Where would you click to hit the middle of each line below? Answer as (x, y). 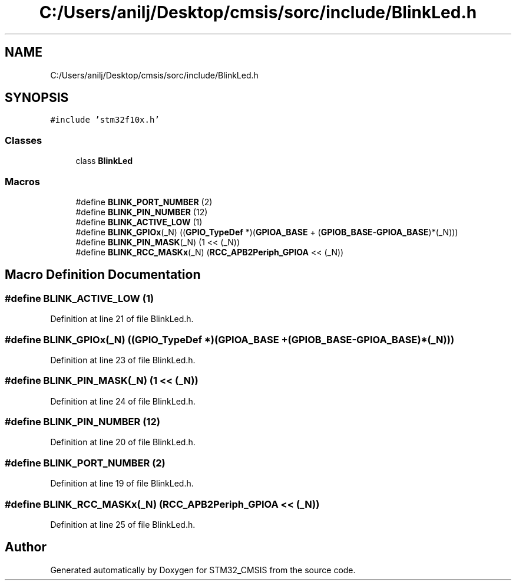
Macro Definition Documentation (103, 275)
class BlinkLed (104, 161)
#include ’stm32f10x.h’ (105, 120)
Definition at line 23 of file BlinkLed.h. (123, 360)
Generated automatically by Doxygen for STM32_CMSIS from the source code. (203, 570)
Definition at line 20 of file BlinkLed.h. (123, 442)
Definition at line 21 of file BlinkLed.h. (122, 319)
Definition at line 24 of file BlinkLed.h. (123, 401)
